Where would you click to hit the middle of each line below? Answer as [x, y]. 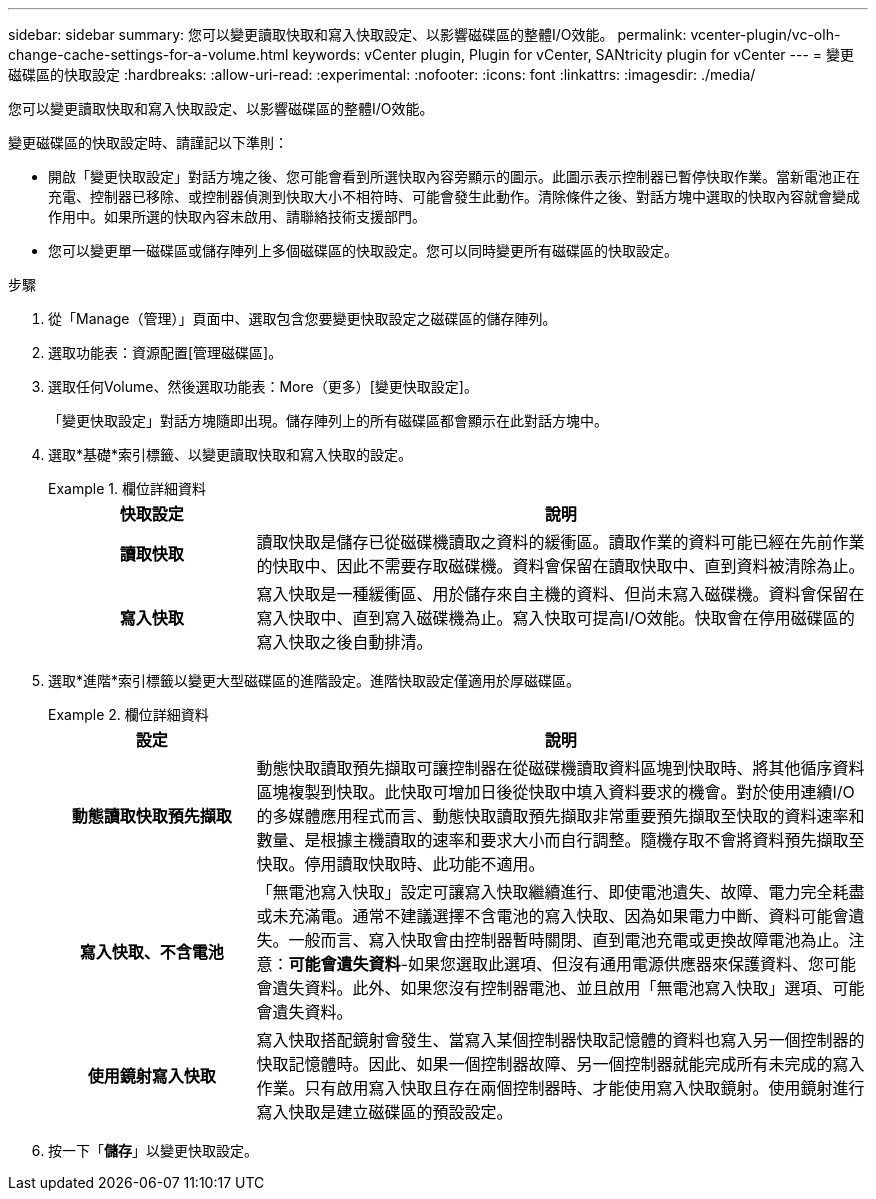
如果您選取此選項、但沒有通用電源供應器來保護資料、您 [615, 964]
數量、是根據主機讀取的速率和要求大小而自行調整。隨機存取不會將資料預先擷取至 [560, 840]
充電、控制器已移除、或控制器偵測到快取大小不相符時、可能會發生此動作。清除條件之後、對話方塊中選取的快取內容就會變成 [454, 196]
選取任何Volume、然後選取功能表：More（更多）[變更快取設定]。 [263, 386]
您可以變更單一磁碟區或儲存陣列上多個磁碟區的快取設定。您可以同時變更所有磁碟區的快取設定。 [363, 250]
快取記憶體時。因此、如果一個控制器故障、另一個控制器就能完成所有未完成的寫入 [560, 1064]
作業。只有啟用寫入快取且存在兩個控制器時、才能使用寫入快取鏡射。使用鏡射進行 [560, 1088]
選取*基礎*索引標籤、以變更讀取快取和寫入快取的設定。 [230, 454]
